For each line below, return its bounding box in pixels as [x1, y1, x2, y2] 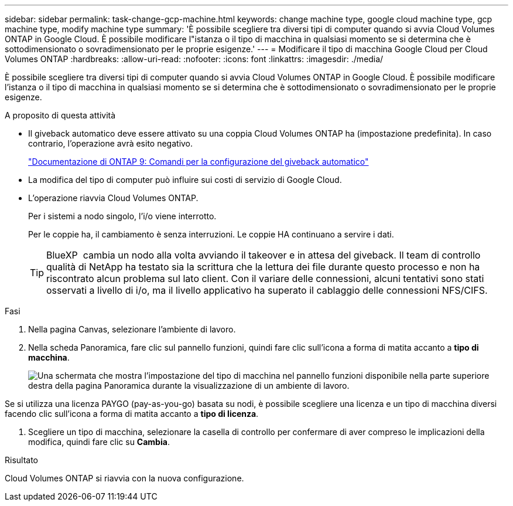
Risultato [5, 455, 39, 465]
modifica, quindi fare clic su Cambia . [28, 437, 170, 447]
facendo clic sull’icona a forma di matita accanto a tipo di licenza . [5, 409, 259, 419]
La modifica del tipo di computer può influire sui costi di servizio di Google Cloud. [28, 175, 342, 185]
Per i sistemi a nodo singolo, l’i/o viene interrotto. [28, 211, 217, 221]
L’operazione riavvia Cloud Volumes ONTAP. [28, 193, 199, 203]
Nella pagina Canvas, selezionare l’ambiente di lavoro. [28, 324, 236, 334]
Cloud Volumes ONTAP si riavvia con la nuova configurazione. [5, 473, 244, 483]
